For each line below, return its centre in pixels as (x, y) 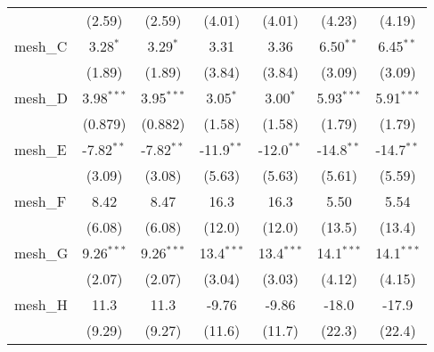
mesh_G (41, 253)
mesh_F (41, 201)
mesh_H (41, 304)
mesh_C (41, 46)
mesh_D (41, 98)
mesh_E (41, 149)
